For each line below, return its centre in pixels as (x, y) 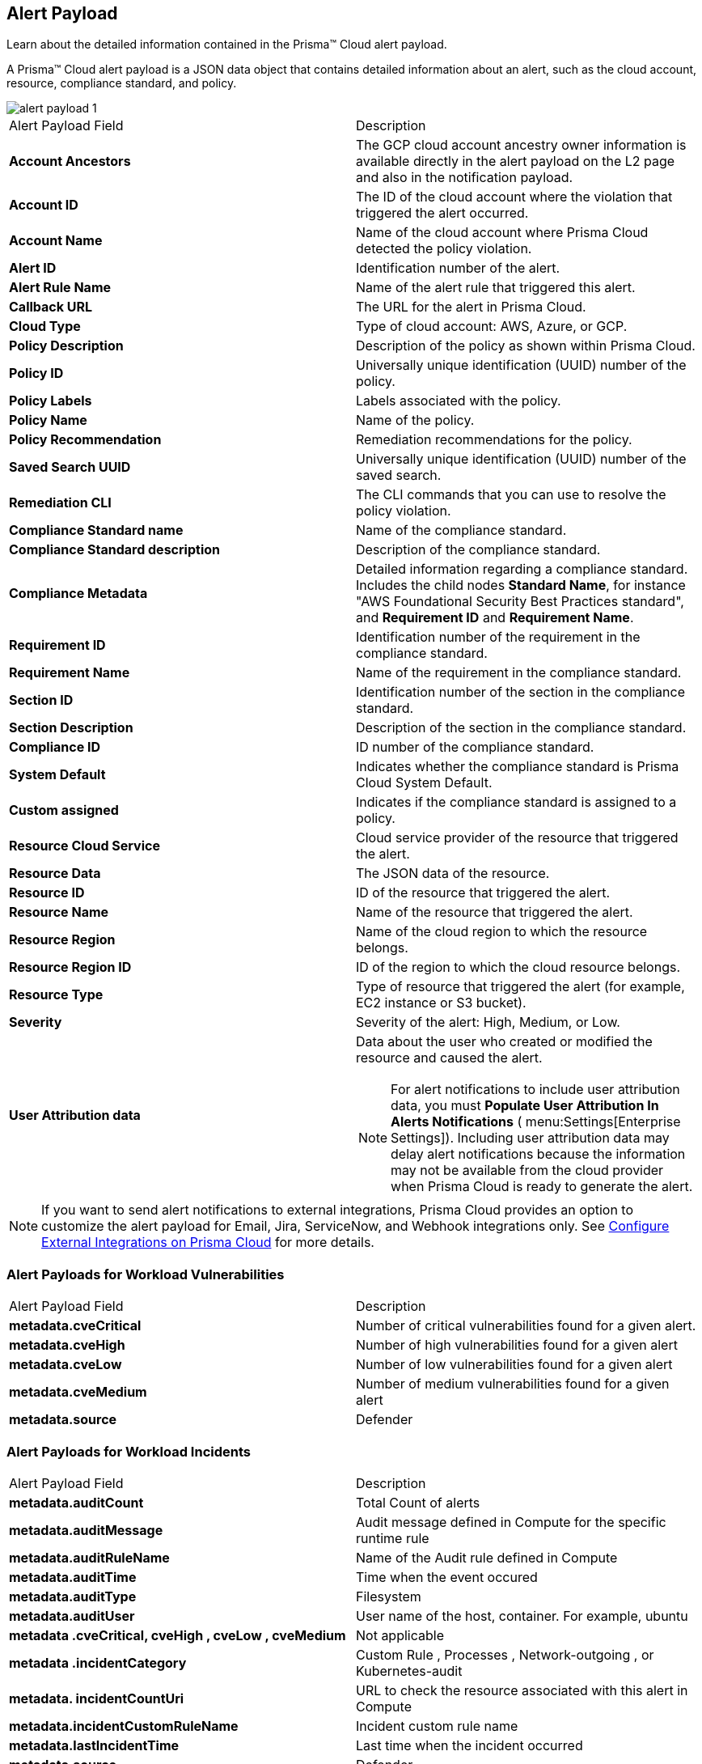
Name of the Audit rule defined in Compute (487, 1557)
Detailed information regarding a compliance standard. (522, 569)
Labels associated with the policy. (459, 401)
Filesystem (389, 1596)
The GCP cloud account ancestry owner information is (521, 145)
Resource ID (47, 893)
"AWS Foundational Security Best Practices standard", (520, 602)
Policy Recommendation (85, 440)
